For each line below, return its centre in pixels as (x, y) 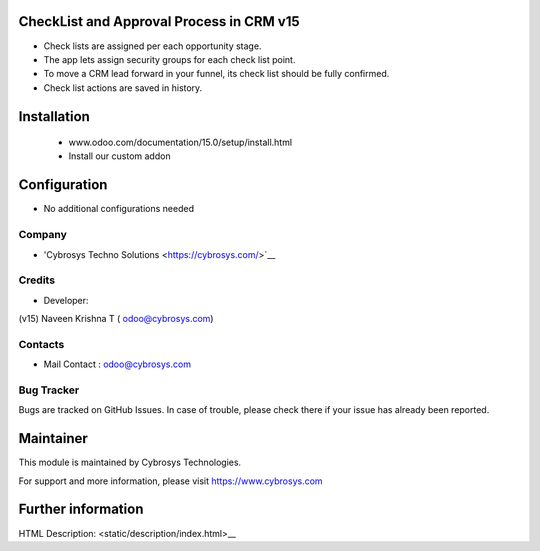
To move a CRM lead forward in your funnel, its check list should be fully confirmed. (216, 74)
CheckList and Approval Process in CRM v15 (159, 21)
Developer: (66, 300)
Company (42, 235)
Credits (36, 280)
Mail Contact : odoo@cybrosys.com (117, 364)
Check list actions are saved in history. (123, 87)
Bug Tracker (49, 390)
